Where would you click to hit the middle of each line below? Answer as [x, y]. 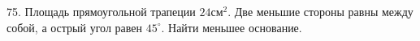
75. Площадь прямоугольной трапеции [101, 11]
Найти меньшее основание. [235, 27]
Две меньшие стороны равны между [324, 11]
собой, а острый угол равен [74, 27]
